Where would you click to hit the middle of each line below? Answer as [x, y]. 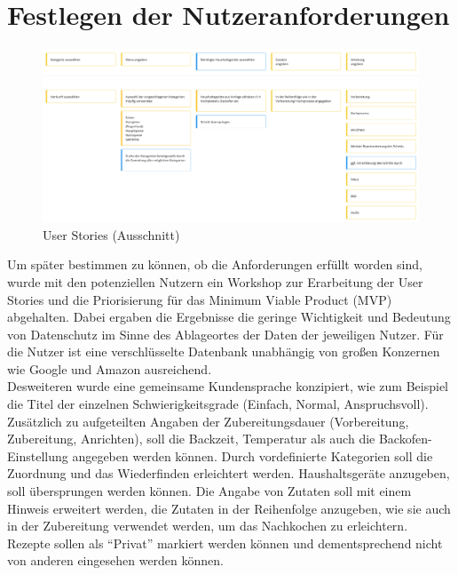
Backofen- [405, 439]
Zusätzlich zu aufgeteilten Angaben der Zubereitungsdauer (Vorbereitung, [208, 421]
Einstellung [38, 455]
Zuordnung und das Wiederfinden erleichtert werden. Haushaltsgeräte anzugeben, [229, 473]
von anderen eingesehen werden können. [115, 560]
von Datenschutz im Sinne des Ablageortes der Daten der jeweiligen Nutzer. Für [225, 334]
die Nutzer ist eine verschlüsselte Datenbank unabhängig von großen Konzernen [224, 351]
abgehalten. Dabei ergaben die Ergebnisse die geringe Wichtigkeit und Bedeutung [229, 317]
